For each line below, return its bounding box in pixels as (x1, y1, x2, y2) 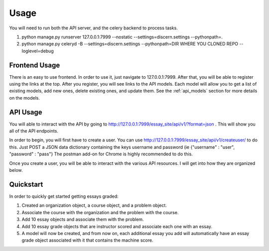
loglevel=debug (21, 48, 54, 54)
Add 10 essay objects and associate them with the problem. (21, 217, 144, 223)
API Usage (9, 108, 42, 117)
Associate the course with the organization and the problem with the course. (21, 209, 179, 215)
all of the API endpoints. (9, 128, 58, 134)
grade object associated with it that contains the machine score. (21, 237, 153, 244)
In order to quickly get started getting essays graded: (9, 193, 119, 199)
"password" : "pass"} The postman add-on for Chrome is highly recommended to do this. (9, 151, 193, 157)
